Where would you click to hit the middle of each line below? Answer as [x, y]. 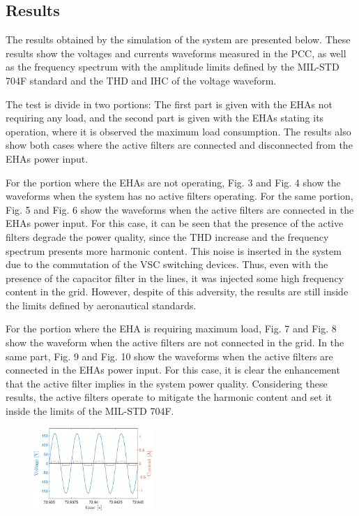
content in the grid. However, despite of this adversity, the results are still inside [177, 292]
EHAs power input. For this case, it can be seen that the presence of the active [175, 223]
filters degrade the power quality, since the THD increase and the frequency [167, 236]
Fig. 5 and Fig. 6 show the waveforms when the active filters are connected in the [180, 209]
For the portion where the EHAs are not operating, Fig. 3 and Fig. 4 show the [173, 182]
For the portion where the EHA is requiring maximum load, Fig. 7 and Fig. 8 [171, 329]
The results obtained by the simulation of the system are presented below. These [178, 39]
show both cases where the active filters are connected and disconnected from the [179, 145]
